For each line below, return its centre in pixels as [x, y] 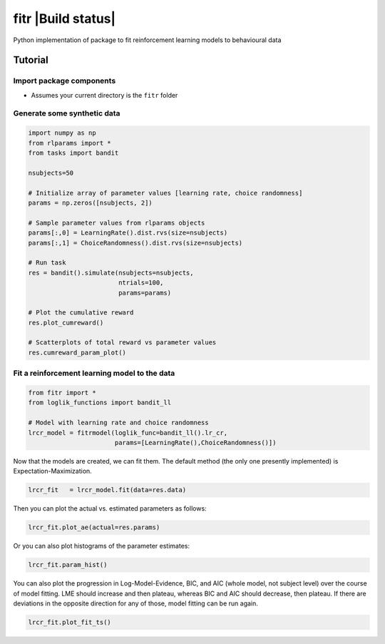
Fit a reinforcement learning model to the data [94, 373]
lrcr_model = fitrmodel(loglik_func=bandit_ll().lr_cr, [128, 433]
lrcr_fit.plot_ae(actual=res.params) [94, 527]
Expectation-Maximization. [52, 471]
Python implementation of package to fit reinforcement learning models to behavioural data [147, 40]
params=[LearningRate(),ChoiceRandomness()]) [195, 443]
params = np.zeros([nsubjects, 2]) [90, 203]
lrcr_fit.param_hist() [68, 565]
